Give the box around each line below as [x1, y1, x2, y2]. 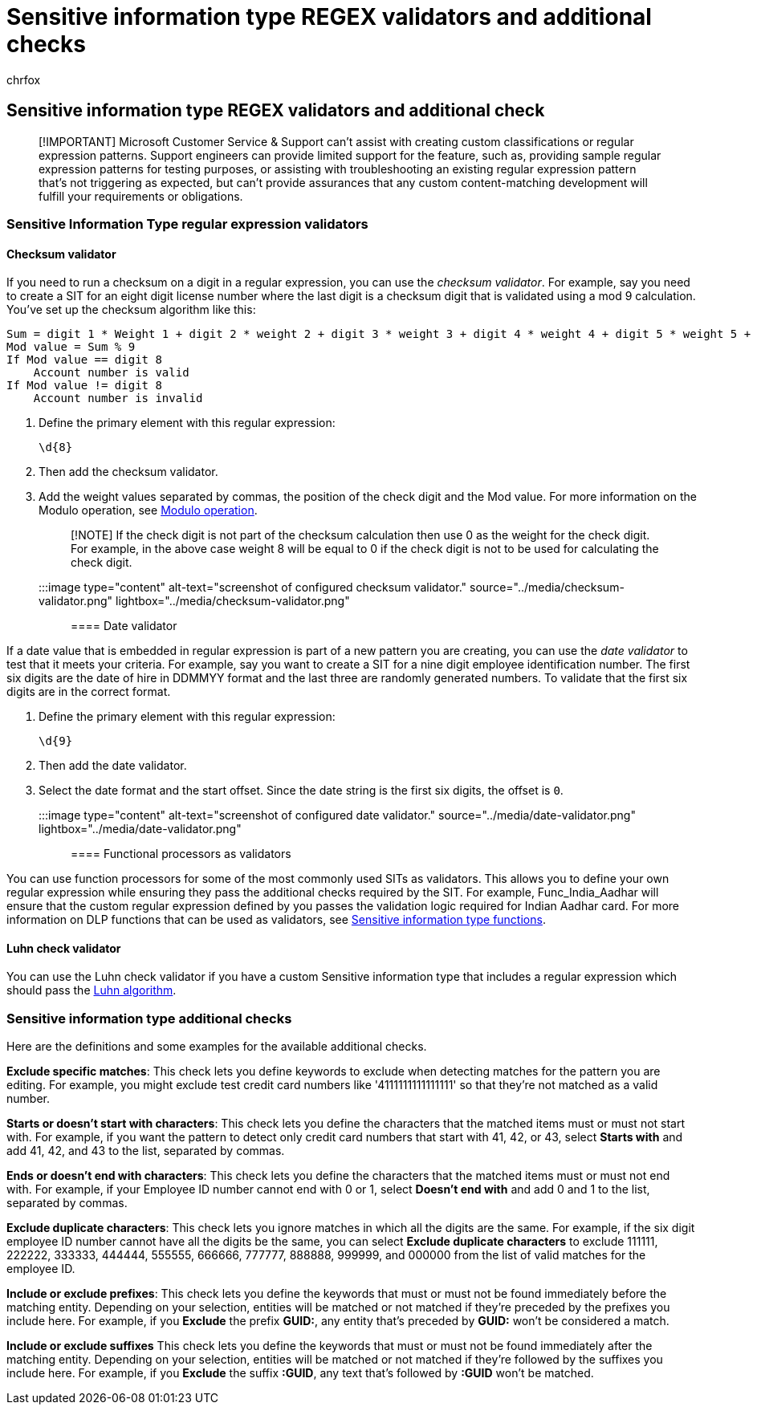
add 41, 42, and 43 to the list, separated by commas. [6, 1144, 285, 1158]
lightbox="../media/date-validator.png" [39, 822, 242, 836]
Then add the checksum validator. [39, 465, 218, 479]
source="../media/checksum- [470, 580, 625, 595]
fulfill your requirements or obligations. [39, 189, 243, 203]
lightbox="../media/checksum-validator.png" [116, 594, 350, 608]
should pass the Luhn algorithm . [6, 983, 177, 998]
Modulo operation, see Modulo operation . [39, 503, 258, 518]
